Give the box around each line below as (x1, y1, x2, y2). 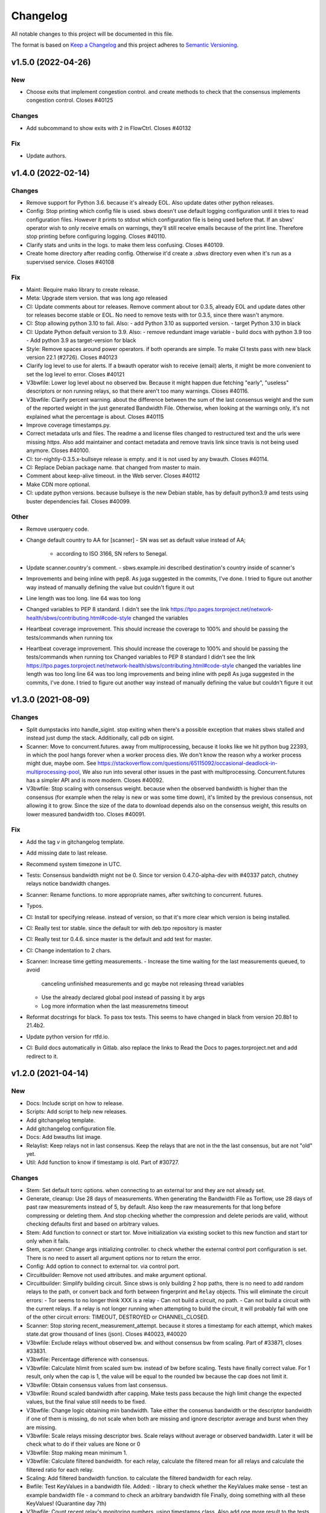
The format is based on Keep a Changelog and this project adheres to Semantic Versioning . (11, 41, 238, 48)
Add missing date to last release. (26, 849, 108, 856)
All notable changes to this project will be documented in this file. (11, 30, 174, 38)
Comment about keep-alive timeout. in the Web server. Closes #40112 (26, 472, 200, 479)
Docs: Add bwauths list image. (26, 1134, 102, 1141)
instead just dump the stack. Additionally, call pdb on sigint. (26, 734, 174, 741)
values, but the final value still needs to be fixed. (26, 1398, 147, 1405)
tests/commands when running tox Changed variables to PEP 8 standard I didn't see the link (26, 654, 256, 661)
